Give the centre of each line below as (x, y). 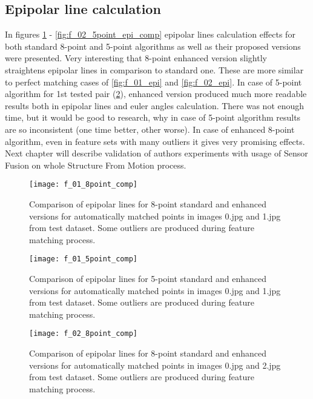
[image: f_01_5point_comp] (83, 259)
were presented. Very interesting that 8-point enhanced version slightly (136, 58)
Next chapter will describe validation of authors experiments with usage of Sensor (156, 153)
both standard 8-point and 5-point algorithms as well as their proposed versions (153, 46)
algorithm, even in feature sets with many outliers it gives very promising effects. (155, 141)
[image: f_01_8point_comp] (83, 185)
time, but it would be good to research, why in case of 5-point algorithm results (153, 117)
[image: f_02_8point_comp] (83, 334)
